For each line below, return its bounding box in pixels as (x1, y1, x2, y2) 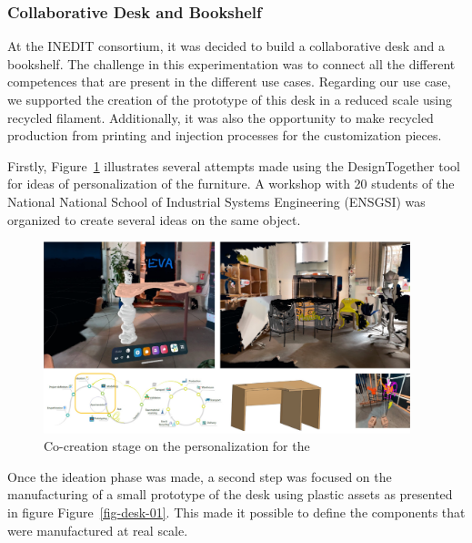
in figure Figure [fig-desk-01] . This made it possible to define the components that (7, 502, 466, 521)
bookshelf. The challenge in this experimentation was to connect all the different (7, 54, 456, 73)
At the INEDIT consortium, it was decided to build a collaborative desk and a (7, 36, 445, 56)
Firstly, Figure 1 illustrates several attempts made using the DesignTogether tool (7, 156, 460, 175)
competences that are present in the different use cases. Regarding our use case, (7, 72, 451, 91)
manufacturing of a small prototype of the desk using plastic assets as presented (7, 485, 453, 504)
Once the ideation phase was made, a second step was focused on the (7, 466, 392, 486)
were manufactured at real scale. (7, 520, 188, 539)
